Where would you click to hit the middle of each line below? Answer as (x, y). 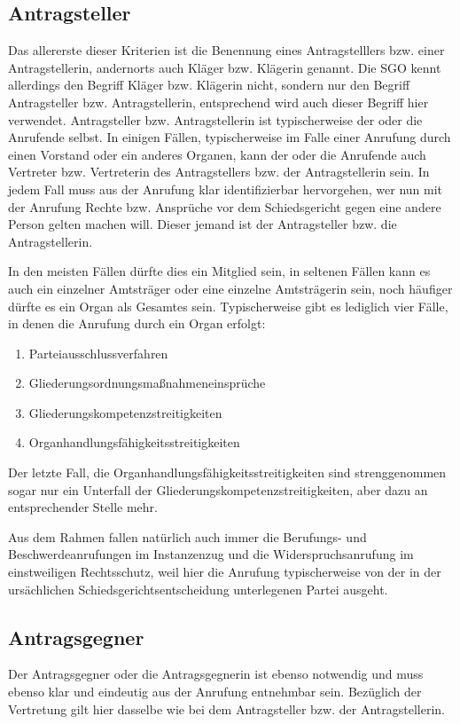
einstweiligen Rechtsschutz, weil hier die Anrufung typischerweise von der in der (225, 572)
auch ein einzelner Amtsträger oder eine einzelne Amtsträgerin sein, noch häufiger (230, 288)
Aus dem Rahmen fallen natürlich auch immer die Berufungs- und (187, 536)
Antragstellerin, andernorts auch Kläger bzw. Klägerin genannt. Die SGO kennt (225, 67)
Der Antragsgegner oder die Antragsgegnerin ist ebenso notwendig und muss (216, 674)
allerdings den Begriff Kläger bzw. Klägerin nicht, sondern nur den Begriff (209, 85)
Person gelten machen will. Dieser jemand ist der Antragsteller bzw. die (203, 224)
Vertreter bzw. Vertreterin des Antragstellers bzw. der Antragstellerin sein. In (219, 172)
